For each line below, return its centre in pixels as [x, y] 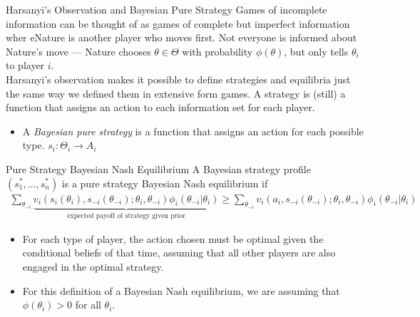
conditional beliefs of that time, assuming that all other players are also [179, 253]
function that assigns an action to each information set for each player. [160, 107]
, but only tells [316, 51]
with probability [217, 51]
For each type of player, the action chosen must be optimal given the [173, 238]
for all [88, 305]
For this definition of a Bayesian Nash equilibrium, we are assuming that [181, 290]
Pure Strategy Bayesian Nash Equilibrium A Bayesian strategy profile [158, 168]
